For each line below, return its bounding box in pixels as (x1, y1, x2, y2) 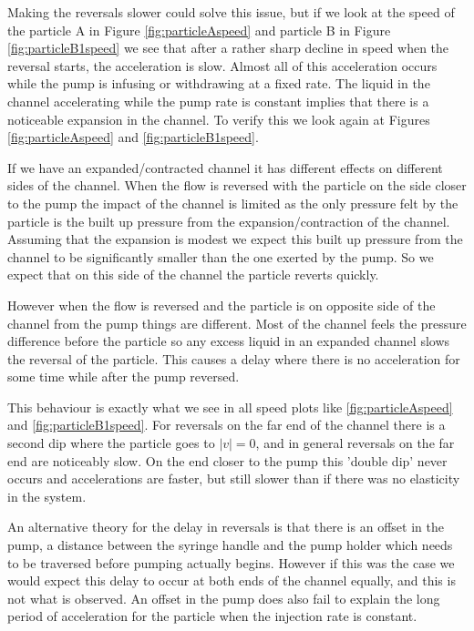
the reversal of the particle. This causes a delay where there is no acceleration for (7, 349, 460, 368)
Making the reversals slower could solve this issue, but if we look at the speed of (7, 3, 455, 21)
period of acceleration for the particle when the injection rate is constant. (7, 606, 417, 626)
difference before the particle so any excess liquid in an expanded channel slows (7, 331, 450, 351)
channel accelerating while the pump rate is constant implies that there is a (7, 91, 429, 110)
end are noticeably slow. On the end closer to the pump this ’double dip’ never (7, 451, 448, 470)
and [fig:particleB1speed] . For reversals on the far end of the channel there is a (7, 415, 446, 434)
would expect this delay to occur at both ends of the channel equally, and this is (7, 571, 456, 590)
